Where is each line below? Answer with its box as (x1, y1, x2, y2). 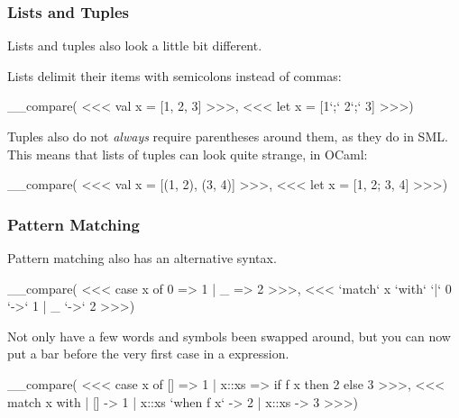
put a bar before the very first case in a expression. (7, 344, 289, 363)
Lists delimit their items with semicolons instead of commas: (7, 66, 342, 85)
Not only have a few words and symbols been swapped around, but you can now (7, 326, 451, 345)
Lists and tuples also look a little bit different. (7, 36, 262, 55)
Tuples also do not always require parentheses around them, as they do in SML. (7, 127, 448, 145)
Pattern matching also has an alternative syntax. (7, 249, 277, 267)
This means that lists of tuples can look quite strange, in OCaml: (7, 144, 368, 163)
